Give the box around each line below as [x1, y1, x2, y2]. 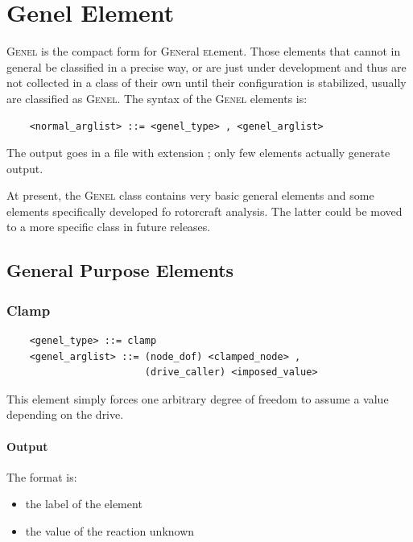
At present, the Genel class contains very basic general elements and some [6, 187, 374, 204]
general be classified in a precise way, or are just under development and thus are [6, 58, 407, 75]
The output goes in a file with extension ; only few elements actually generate [6, 144, 390, 161]
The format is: [6, 468, 77, 485]
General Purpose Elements [6, 258, 234, 283]
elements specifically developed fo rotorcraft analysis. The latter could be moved [6, 202, 403, 219]
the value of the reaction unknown [25, 523, 195, 540]
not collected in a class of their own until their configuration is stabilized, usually [6, 74, 407, 91]
